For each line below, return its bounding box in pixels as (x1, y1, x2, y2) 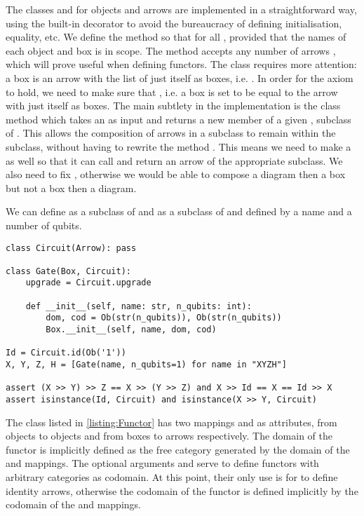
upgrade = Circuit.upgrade (25, 278, 151, 288)
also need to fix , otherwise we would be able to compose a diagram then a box (6, 167, 346, 182)
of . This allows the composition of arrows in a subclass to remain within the (6, 125, 336, 140)
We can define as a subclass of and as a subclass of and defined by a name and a (6, 204, 352, 219)
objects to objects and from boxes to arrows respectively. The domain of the (6, 428, 333, 443)
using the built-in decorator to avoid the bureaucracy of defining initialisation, (6, 15, 342, 30)
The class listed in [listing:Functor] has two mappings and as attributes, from (6, 414, 337, 429)
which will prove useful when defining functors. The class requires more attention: (6, 57, 357, 72)
